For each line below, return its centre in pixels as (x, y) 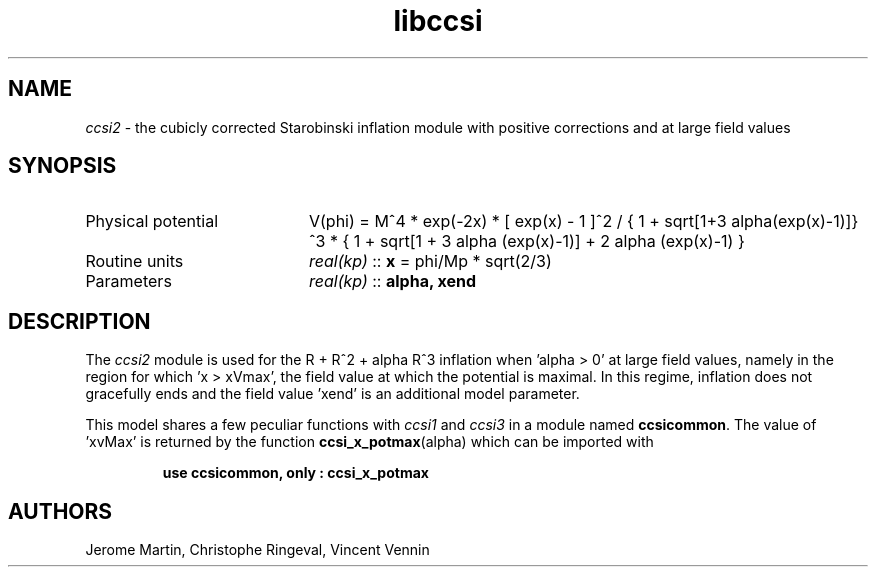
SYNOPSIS (62, 166)
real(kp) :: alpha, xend (392, 281)
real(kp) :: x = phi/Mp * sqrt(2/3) (430, 261)
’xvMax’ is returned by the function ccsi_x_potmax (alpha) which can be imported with (369, 442)
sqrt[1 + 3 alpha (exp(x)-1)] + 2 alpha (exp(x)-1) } (562, 241)
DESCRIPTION (79, 321)
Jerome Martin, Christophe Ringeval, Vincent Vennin (257, 550)
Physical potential (152, 221)
